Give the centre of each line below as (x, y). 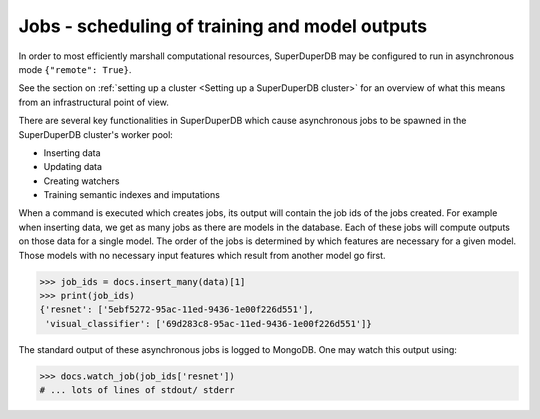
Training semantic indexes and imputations (131, 195)
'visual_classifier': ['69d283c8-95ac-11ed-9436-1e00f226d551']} (208, 323)
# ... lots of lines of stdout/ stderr (137, 390)
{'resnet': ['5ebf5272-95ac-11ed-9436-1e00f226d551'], (176, 309)
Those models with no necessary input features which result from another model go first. (202, 255)
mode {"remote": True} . (75, 69)
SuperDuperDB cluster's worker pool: (96, 134)
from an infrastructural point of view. (93, 102)
